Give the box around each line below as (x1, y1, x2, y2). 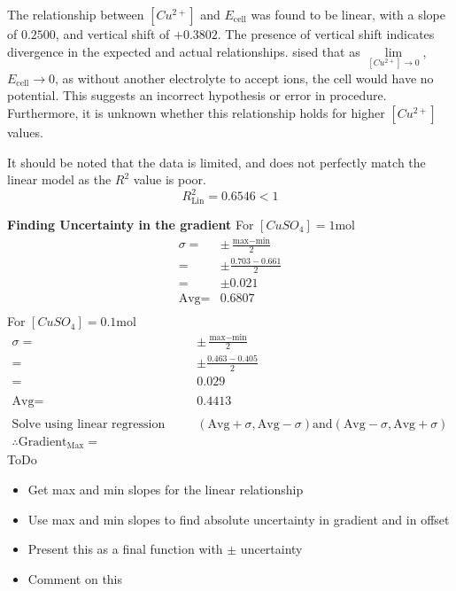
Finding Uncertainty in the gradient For (7, 215, 254, 234)
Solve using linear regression (12, 417, 166, 431)
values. (7, 123, 43, 141)
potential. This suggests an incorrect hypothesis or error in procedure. (7, 86, 387, 105)
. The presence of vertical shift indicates (217, 25, 435, 43)
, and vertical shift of (55, 25, 170, 43)
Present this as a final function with (27, 540, 223, 558)
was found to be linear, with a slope (251, 5, 445, 23)
